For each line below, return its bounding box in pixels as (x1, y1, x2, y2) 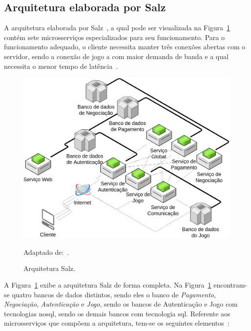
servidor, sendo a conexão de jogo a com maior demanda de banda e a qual (4, 51, 229, 61)
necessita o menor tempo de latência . (4, 61, 118, 71)
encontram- (213, 280, 248, 290)
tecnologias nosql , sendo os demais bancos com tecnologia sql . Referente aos (4, 308, 230, 318)
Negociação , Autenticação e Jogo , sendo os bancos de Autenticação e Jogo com (4, 299, 238, 309)
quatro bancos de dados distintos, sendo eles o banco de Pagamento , (12, 289, 216, 299)
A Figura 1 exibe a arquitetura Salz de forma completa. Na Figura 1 (4, 280, 211, 290)
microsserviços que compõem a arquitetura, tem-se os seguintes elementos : (4, 318, 230, 328)
